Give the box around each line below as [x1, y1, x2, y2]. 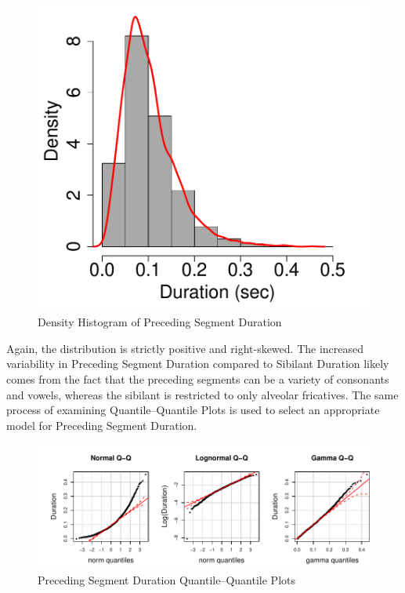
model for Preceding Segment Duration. [6, 417, 197, 433]
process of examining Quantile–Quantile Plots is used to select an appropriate [6, 402, 380, 418]
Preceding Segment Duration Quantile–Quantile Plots [38, 572, 295, 588]
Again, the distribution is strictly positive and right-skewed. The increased [6, 340, 364, 356]
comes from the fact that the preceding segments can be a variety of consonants [6, 371, 389, 387]
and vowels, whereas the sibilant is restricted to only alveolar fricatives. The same [6, 386, 399, 402]
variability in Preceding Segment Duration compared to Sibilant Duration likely [6, 355, 389, 372]
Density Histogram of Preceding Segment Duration [38, 314, 282, 330]
